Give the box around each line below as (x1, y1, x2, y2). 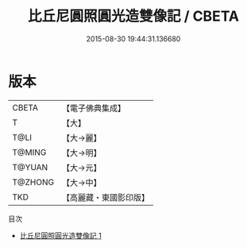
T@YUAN (12, 161, 48, 172)
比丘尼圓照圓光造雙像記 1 (19, 231, 102, 240)
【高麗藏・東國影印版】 (61, 192, 149, 203)
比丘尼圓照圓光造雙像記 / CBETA (27, 7, 240, 25)
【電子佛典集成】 (61, 103, 125, 114)
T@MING (12, 146, 47, 157)
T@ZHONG (12, 176, 54, 188)
